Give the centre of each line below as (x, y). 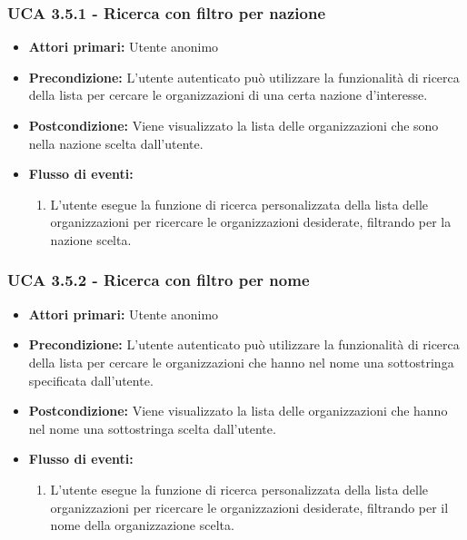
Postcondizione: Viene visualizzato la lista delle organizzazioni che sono (233, 125)
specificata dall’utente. (91, 380)
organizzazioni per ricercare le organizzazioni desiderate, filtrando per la (251, 222)
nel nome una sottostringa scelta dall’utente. (152, 428)
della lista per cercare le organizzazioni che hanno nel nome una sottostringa (241, 362)
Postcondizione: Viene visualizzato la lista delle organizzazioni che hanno (238, 411)
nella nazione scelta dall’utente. (116, 143)
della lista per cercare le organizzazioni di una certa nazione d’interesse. (228, 95)
